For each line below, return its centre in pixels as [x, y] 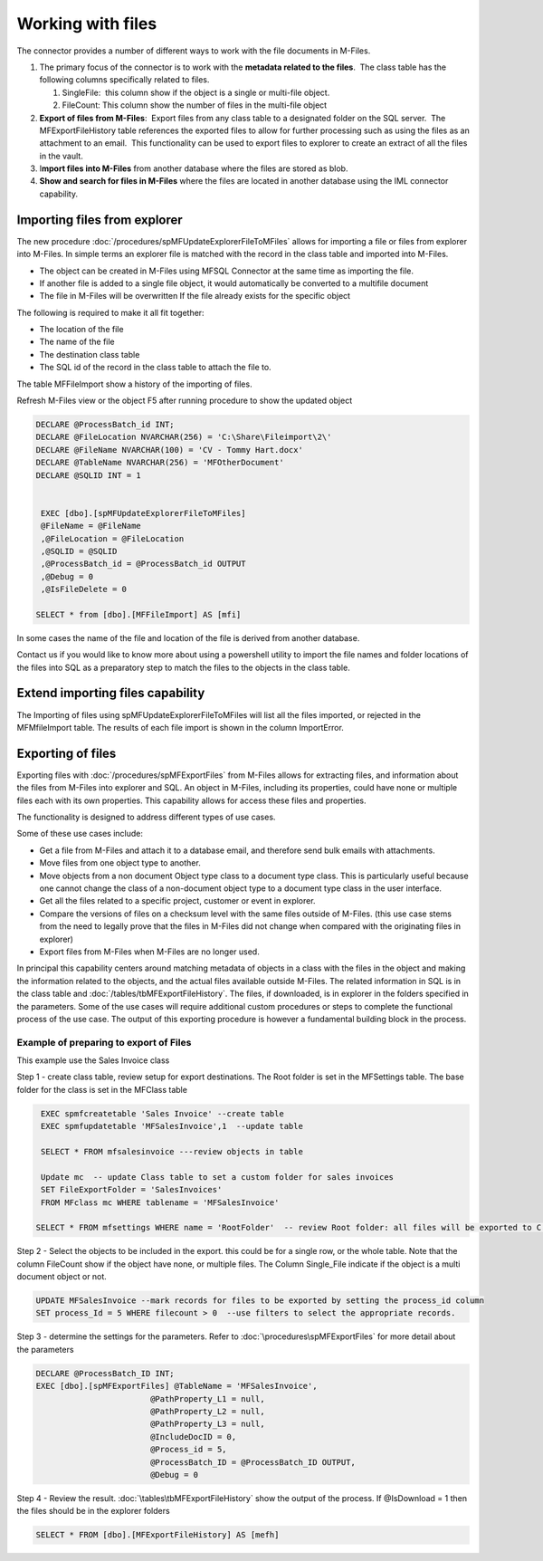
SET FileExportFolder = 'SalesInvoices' [132, 1190]
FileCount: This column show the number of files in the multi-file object [195, 105]
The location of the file [81, 330]
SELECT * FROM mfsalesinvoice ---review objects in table [172, 1151]
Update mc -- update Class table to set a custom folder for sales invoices [217, 1177]
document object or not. [62, 1277]
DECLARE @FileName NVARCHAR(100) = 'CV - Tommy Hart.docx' [169, 450]
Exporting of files [67, 753]
